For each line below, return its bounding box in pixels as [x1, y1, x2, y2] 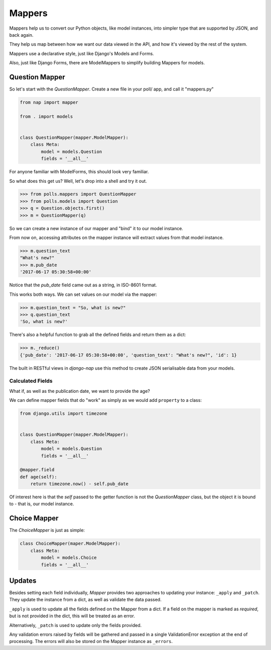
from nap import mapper [20, 99, 79, 105]
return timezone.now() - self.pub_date [30, 481, 129, 487]
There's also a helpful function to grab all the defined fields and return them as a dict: [9, 332, 186, 338]
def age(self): [20, 474, 57, 480]
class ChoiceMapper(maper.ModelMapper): [20, 540, 120, 547]
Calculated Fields [9, 377, 53, 384]
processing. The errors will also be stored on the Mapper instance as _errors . [9, 638, 173, 644]
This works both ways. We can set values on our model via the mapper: [9, 291, 158, 297]
